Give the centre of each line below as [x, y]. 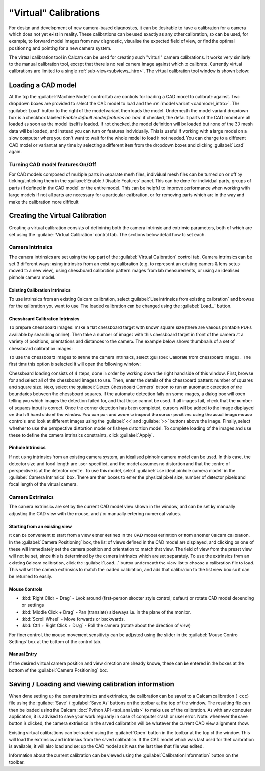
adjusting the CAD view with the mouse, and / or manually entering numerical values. [95, 513]
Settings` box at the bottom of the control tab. [55, 642]
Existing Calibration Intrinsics [40, 290]
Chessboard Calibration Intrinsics [44, 319]
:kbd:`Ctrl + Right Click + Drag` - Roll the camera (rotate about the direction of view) [106, 626]
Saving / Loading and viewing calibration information [92, 684]
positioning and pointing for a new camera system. [60, 48]
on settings [33, 605]
